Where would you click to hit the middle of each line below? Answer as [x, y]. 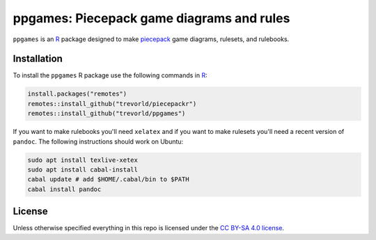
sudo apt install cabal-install [83, 170]
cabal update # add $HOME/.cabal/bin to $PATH [108, 179]
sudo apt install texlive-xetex [83, 160]
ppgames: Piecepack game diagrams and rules [151, 18]
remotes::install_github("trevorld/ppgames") [107, 114]
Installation [38, 59]
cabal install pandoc [64, 189]
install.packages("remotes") [77, 94]
